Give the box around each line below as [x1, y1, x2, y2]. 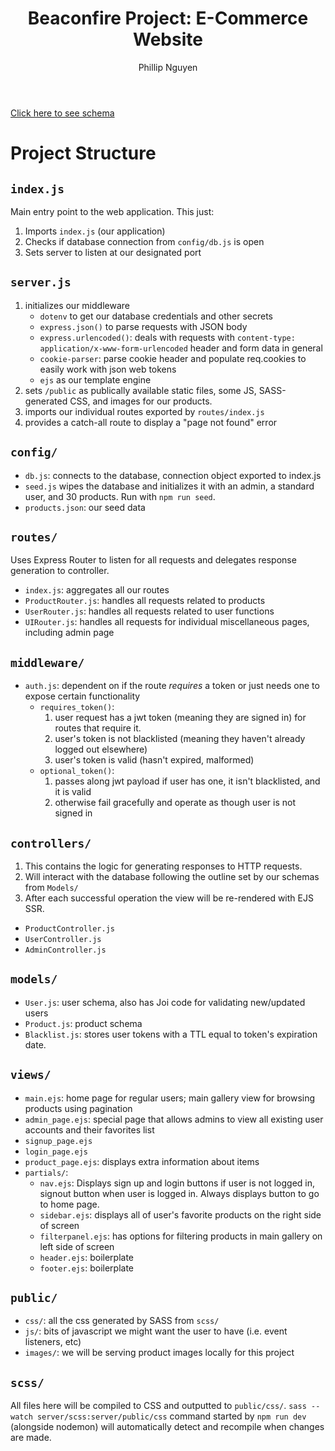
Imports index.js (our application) [24, 225, 166, 237]
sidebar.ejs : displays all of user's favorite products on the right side [39, 1208, 322, 1221]
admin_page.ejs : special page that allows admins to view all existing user [24, 1113, 324, 1125]
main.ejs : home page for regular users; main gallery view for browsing [24, 1092, 316, 1104]
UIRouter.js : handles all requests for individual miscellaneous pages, [24, 616, 310, 628]
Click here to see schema [10, 107, 115, 119]
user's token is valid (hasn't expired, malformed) [54, 754, 255, 766]
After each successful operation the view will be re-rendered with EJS [24, 892, 314, 904]
